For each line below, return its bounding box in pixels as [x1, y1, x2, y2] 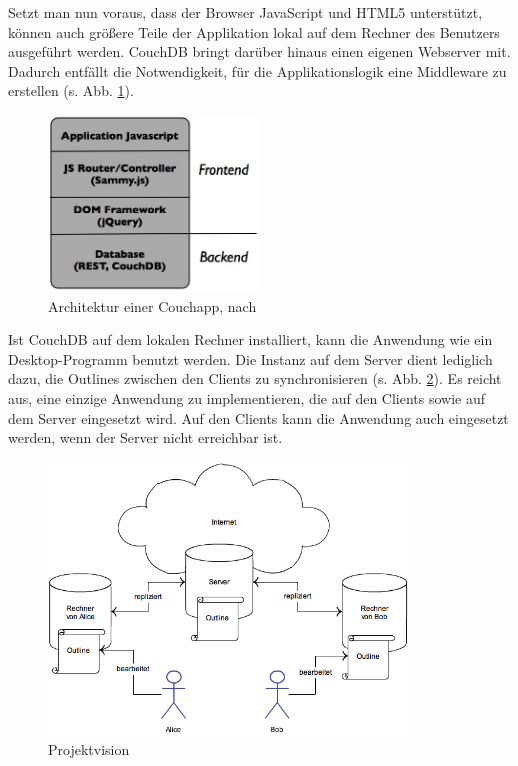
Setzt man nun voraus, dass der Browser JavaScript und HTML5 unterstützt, [8, 2, 483, 22]
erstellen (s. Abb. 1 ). [8, 80, 134, 101]
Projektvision [48, 738, 130, 759]
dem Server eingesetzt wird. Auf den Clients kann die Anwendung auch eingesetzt [8, 407, 509, 428]
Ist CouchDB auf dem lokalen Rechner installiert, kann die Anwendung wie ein [8, 329, 493, 350]
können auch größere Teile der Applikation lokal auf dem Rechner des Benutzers [8, 21, 500, 42]
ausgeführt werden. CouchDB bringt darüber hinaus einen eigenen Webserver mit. [8, 41, 511, 62]
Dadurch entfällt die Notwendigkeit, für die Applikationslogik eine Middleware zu [8, 60, 507, 81]
